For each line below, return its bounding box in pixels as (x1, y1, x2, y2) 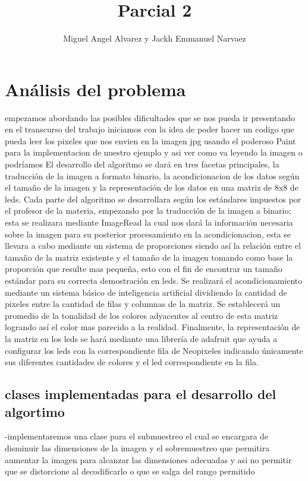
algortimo (5, 402, 65, 420)
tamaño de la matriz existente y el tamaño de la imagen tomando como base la (5, 251, 293, 263)
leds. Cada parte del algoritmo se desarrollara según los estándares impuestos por (5, 192, 301, 205)
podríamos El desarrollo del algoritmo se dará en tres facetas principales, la (5, 158, 279, 170)
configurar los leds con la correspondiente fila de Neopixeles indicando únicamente (5, 344, 303, 356)
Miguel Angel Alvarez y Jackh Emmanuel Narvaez (63, 32, 246, 45)
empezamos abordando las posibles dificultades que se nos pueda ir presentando (5, 111, 296, 124)
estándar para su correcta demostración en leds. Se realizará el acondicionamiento (5, 274, 303, 286)
